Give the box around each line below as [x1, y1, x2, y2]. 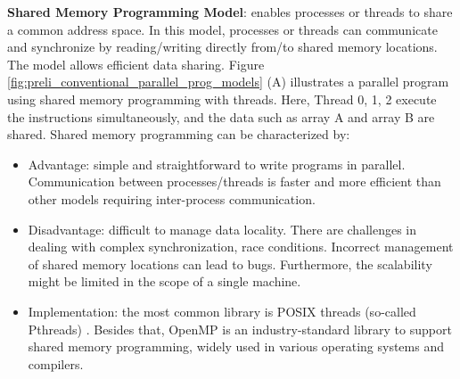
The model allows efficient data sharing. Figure [7, 54, 265, 73]
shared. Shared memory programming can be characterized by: [7, 125, 350, 144]
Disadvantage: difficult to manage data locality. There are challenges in [28, 219, 416, 238]
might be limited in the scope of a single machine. [28, 272, 301, 291]
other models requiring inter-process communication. [28, 189, 316, 208]
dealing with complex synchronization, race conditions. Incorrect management [28, 237, 454, 256]
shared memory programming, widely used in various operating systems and [28, 337, 444, 356]
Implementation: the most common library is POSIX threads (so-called [28, 301, 416, 320]
